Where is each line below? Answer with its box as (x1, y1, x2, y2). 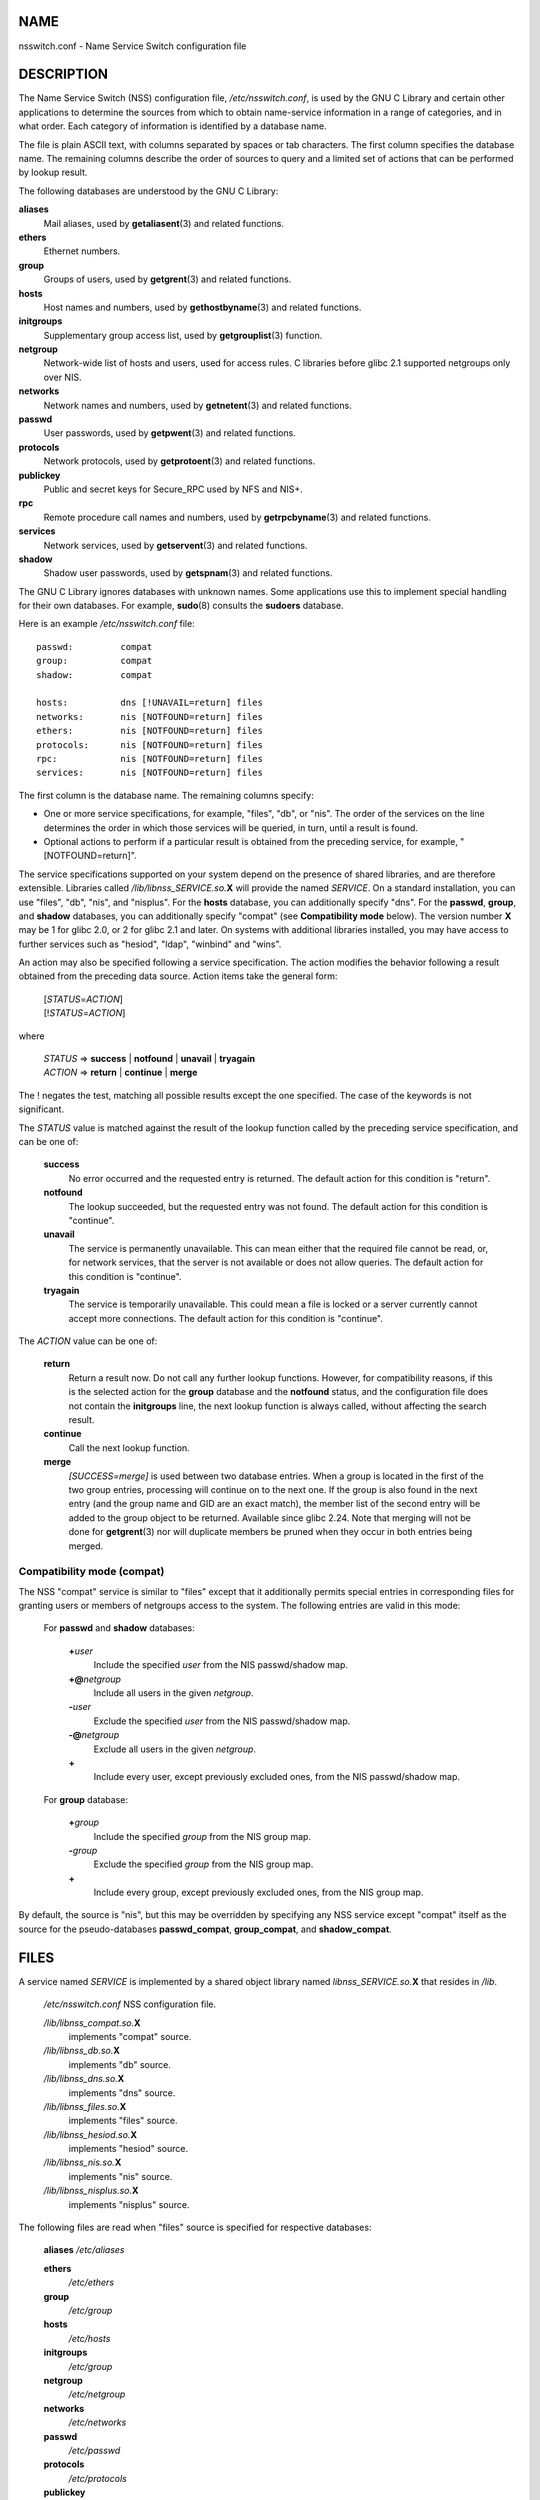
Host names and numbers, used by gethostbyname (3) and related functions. (43, 301, 362, 313)
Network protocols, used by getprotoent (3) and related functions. (43, 455, 316, 467)
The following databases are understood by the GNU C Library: (18, 185, 279, 197)
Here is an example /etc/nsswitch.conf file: (18, 618, 195, 630)
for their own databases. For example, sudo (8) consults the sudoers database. (18, 600, 344, 612)
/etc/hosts (68, 2332, 111, 2344)
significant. (18, 1103, 65, 1115)
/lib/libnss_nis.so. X (43, 2156, 122, 2169)
